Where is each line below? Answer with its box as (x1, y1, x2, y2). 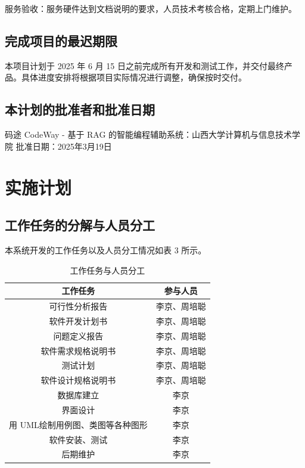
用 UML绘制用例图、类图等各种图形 (9, 418, 148, 430)
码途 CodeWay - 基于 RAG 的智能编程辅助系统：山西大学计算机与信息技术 (5, 128, 292, 141)
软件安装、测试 (49, 433, 108, 445)
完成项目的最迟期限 (5, 31, 117, 49)
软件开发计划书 (49, 314, 108, 327)
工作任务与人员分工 (70, 264, 145, 276)
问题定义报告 (53, 329, 104, 342)
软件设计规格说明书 (41, 374, 116, 386)
